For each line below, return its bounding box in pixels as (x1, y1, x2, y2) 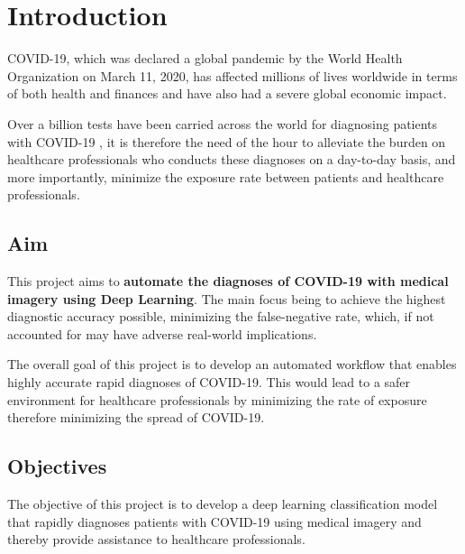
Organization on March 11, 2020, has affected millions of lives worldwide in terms (7, 66, 458, 85)
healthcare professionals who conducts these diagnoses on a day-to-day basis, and (7, 150, 456, 169)
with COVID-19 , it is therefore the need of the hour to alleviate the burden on (7, 132, 446, 151)
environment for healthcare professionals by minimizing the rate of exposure (7, 390, 427, 409)
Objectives (7, 452, 107, 480)
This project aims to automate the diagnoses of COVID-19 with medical (7, 272, 449, 291)
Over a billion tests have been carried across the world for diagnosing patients (7, 114, 438, 133)
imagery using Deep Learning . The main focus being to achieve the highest (7, 289, 446, 308)
